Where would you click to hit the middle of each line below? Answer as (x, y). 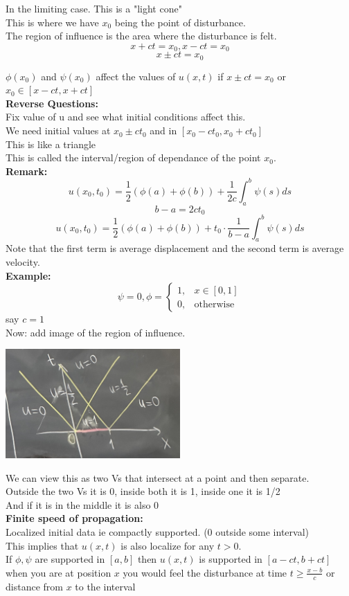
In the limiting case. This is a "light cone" (94, 8)
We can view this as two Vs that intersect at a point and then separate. (158, 477)
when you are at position (59, 572)
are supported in (70, 559)
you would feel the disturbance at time (205, 572)
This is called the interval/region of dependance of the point (133, 157)
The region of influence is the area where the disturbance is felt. (141, 36)
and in (163, 130)
